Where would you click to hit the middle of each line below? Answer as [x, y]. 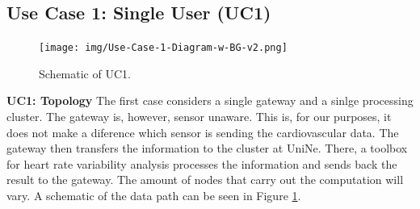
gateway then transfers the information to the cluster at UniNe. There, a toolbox [207, 148]
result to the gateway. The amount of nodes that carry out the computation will [205, 180]
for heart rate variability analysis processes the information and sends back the [202, 163]
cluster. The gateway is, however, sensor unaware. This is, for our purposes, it [199, 117]
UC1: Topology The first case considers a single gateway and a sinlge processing [210, 100]
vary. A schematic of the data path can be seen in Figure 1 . [154, 196]
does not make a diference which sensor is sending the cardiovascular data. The [203, 132]
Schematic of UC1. [85, 73]
